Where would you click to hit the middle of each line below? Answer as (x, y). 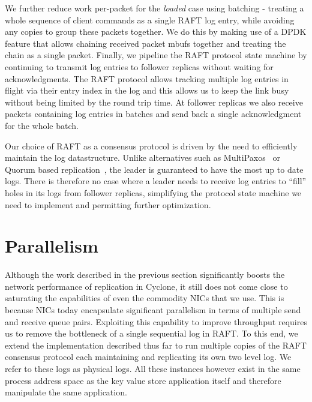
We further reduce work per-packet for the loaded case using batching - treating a (154, 8)
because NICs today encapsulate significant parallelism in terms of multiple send (153, 310)
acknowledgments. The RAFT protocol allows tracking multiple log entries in (147, 78)
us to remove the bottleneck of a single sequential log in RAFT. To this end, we (151, 333)
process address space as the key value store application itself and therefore (143, 380)
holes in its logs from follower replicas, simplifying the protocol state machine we (153, 192)
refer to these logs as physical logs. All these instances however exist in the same (153, 368)
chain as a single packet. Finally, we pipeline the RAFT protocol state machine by (156, 55)
